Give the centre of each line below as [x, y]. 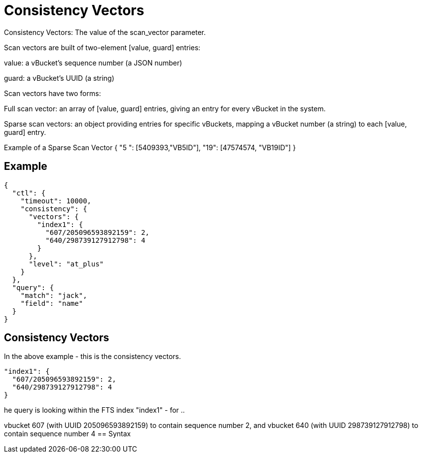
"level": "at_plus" [66, 264]
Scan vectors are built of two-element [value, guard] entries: [102, 47]
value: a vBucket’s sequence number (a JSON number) [93, 63]
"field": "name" [52, 303]
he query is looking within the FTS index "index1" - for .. [94, 410]
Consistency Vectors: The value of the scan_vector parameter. [105, 32]
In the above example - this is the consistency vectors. [93, 357]
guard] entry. [25, 132]
